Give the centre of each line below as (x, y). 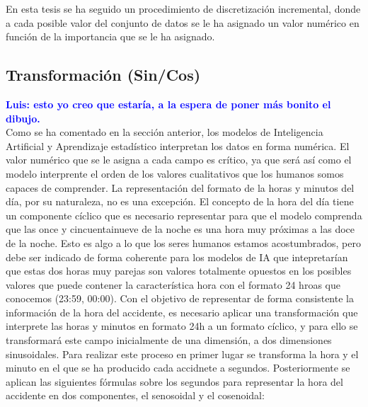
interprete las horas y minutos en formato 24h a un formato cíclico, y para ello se (182, 326)
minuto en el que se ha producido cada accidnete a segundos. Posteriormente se (178, 368)
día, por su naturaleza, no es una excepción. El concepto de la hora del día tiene (180, 201)
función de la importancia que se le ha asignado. (110, 36)
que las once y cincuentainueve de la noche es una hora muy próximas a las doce (180, 229)
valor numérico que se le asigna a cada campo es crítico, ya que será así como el (179, 160)
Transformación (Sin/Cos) (103, 75)
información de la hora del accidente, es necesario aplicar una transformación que (182, 312)
